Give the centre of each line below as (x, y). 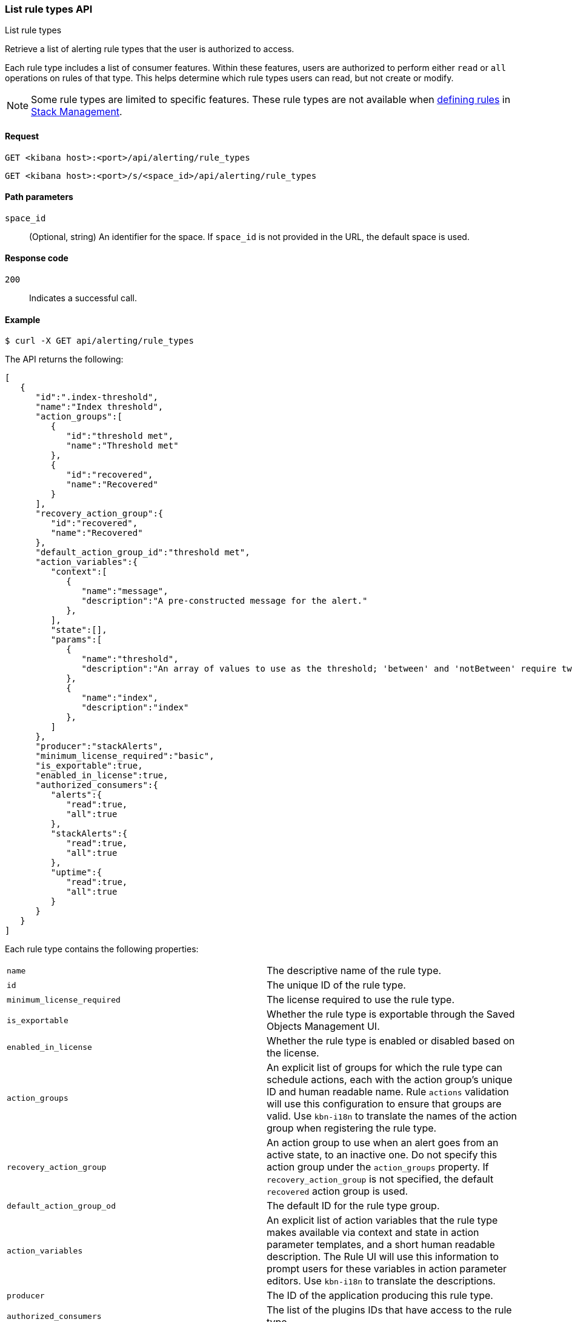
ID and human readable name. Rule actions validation (388, 1092)
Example (23, 319)
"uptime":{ (76, 873)
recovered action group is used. (338, 1191)
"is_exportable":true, (89, 766)
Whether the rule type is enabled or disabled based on (391, 1041)
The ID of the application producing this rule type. (380, 1296)
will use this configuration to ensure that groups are (384, 1104)
